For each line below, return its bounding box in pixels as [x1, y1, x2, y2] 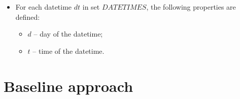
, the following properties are [146, 2, 236, 12]
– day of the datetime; [33, 28, 103, 39]
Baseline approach [4, 75, 133, 96]
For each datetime [15, 2, 72, 12]
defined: [15, 11, 40, 22]
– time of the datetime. [32, 45, 105, 56]
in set [82, 2, 100, 12]
